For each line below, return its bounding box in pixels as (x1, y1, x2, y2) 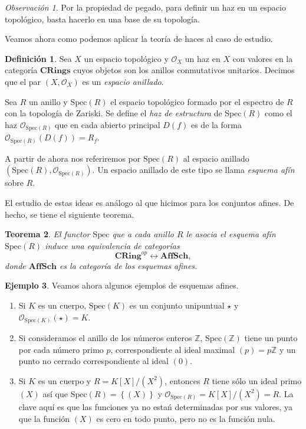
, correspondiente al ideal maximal (110, 343, 235, 355)
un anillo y (28, 95, 68, 107)
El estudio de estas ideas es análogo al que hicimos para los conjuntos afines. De (5, 196, 294, 208)
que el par (5, 75, 41, 87)
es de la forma (190, 118, 242, 130)
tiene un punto (244, 332, 298, 344)
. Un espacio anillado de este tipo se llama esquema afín (92, 163, 295, 176)
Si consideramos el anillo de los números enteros (18, 332, 192, 344)
